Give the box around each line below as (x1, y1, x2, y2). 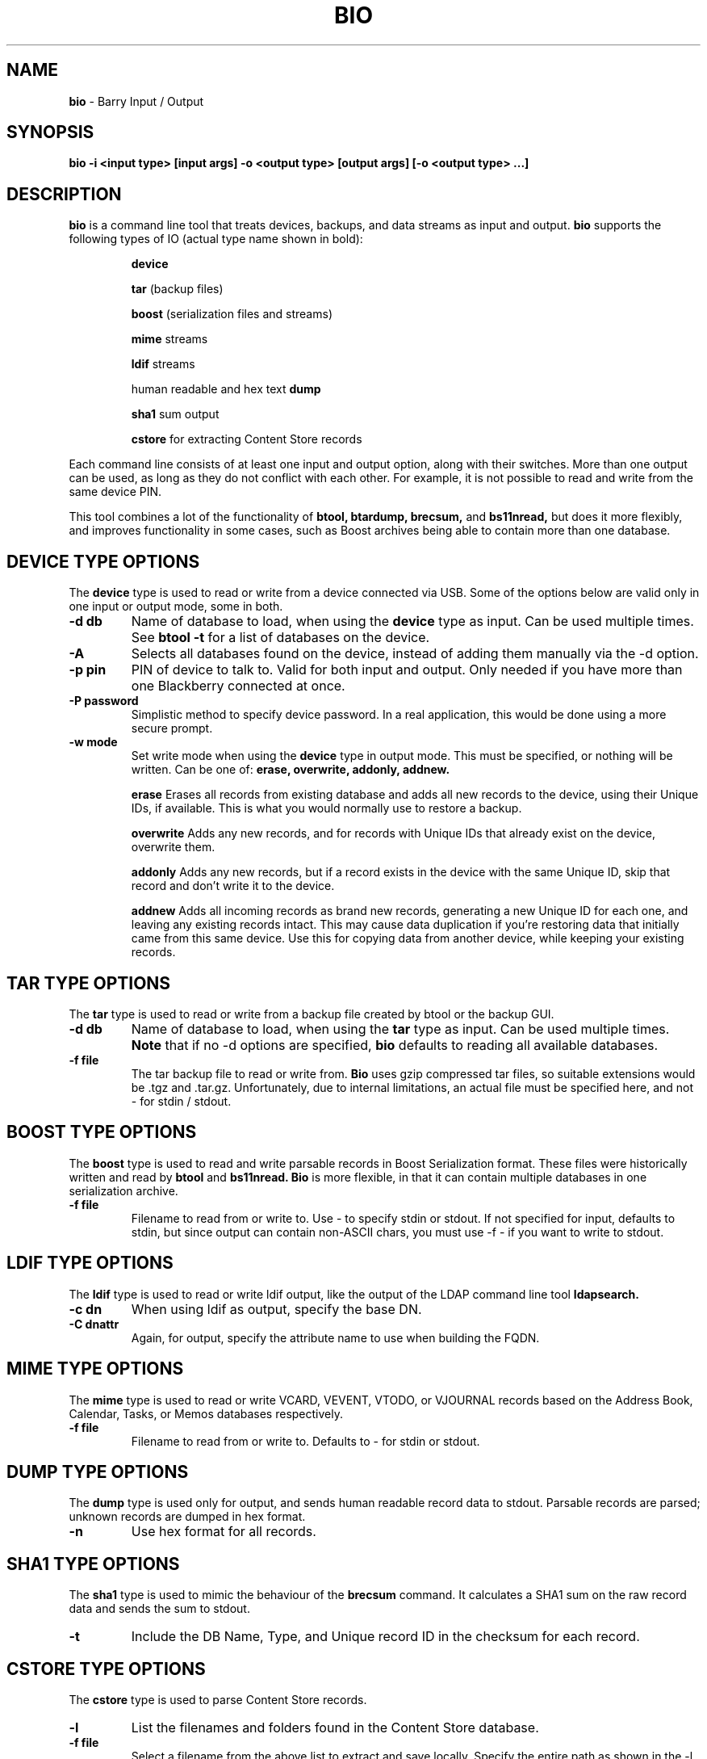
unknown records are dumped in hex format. (69, 1509, 306, 1524)
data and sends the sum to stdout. (69, 1602, 250, 1616)
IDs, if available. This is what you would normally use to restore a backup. (131, 801, 522, 816)
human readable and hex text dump (131, 382, 321, 397)
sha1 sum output (131, 407, 220, 422)
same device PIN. (69, 485, 162, 499)
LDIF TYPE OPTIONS (6, 1253, 174, 1274)
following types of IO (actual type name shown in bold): (69, 232, 363, 246)
